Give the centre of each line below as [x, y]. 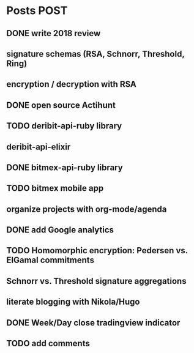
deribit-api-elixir [39, 147]
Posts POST [37, 11]
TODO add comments [48, 344]
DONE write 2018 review [54, 33]
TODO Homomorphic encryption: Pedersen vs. [97, 251]
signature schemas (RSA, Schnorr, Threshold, [95, 54]
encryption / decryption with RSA [71, 84]
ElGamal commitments [50, 260]
